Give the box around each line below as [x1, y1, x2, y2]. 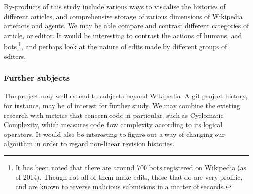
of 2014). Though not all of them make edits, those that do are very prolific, [15, 172, 243, 182]
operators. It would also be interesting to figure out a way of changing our [4, 129, 225, 139]
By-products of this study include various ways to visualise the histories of [4, 1, 226, 11]
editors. [4, 51, 26, 61]
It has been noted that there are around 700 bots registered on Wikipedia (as [15, 162, 246, 172]
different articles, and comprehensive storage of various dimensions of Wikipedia [4, 11, 243, 21]
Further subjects [4, 72, 70, 84]
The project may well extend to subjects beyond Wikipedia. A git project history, [4, 91, 248, 101]
